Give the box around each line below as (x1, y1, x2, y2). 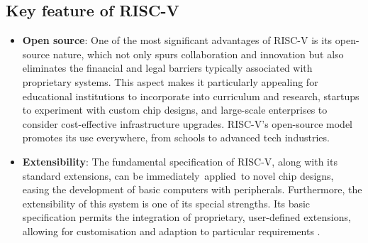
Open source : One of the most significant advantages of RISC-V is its (22, 33, 333, 48)
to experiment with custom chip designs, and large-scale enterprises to (22, 102, 328, 117)
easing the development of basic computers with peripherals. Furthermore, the (22, 182, 362, 197)
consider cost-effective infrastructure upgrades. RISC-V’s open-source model (22, 116, 352, 131)
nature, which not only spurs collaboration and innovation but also (52, 46, 344, 61)
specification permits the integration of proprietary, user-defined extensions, (22, 210, 351, 225)
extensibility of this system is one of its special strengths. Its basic (22, 195, 311, 210)
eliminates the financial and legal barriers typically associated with (22, 60, 313, 75)
